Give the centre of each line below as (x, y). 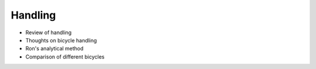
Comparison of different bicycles (65, 57)
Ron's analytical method (55, 49)
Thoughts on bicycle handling (61, 40)
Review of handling (49, 32)
